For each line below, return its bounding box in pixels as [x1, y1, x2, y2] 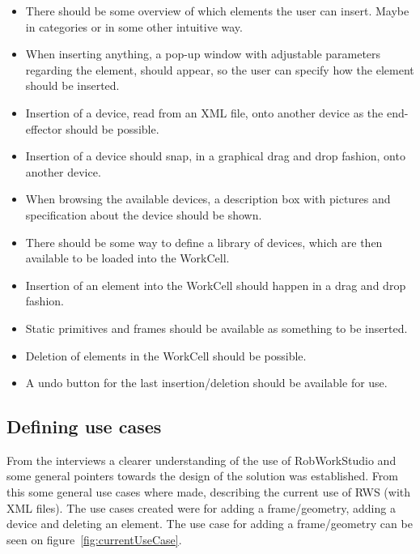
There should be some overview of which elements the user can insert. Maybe [25, 2, 409, 19]
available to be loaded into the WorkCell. [25, 249, 230, 266]
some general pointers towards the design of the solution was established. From [6, 467, 398, 484]
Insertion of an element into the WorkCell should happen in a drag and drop [25, 276, 406, 293]
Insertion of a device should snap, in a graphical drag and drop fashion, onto [25, 147, 405, 164]
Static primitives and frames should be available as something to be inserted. [25, 319, 408, 336]
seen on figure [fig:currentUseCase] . [6, 531, 182, 548]
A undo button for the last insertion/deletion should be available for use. [25, 374, 388, 391]
